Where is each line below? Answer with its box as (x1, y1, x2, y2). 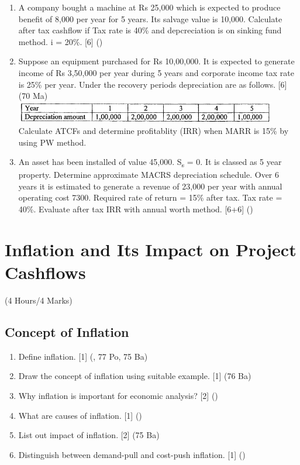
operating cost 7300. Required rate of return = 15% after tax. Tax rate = (18, 191, 282, 204)
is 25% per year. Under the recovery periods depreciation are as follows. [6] (18, 78, 287, 90)
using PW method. (18, 136, 87, 148)
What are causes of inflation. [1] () (18, 409, 142, 421)
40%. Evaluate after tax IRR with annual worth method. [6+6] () (18, 203, 253, 215)
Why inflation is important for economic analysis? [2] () (18, 389, 218, 401)
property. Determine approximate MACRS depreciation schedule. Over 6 (18, 168, 280, 181)
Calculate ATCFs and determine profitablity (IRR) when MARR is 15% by (18, 124, 289, 136)
